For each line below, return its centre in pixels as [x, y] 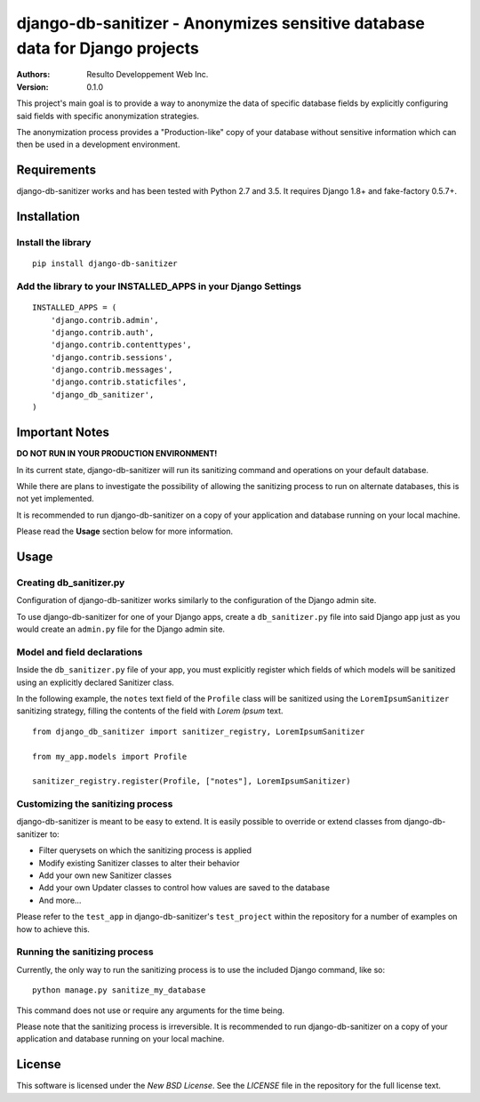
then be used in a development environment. [98, 145]
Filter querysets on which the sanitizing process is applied [145, 850]
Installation [48, 217]
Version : [32, 87]
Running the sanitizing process [85, 952]
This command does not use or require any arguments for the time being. [150, 1010]
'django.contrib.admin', [104, 320]
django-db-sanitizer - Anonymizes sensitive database [221, 23]
